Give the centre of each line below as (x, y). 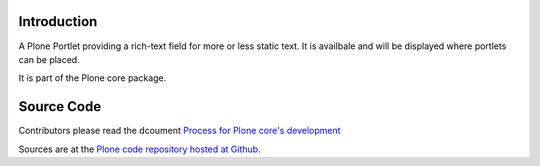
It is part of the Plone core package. (92, 78)
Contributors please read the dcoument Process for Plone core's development (179, 131)
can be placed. (49, 59)
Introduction (58, 21)
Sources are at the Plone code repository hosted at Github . (139, 149)
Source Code (60, 106)
